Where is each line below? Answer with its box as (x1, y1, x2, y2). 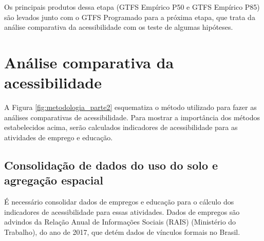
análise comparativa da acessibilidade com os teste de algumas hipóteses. (4, 22, 233, 32)
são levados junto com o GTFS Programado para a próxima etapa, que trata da (4, 11, 255, 22)
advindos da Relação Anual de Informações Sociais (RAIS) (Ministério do (4, 216, 236, 227)
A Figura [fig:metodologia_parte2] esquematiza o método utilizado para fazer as (4, 102, 257, 113)
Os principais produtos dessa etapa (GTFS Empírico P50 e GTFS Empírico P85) (4, 2, 260, 12)
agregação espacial (4, 172, 103, 188)
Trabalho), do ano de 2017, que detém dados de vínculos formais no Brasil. (4, 226, 240, 237)
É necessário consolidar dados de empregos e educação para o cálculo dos (4, 196, 234, 207)
